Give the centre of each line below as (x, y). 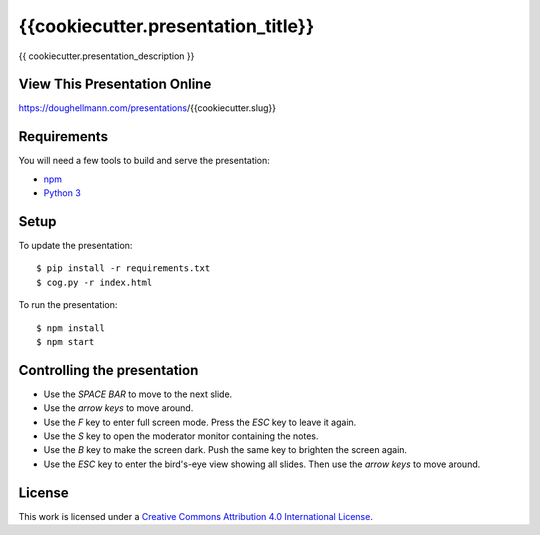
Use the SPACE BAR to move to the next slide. (138, 394)
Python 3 (62, 193)
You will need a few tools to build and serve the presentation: (144, 161)
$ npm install (70, 328)
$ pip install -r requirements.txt (123, 268)
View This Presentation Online (115, 84)
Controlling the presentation (108, 370)
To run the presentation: (68, 305)
